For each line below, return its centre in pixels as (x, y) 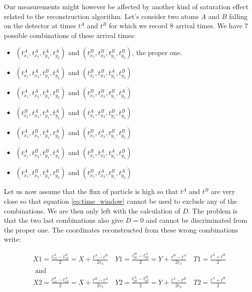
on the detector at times (40, 26)
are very (223, 191)
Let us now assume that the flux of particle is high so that (91, 191)
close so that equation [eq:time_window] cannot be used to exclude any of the (121, 201)
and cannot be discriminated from (197, 220)
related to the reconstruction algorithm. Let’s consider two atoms (101, 16)
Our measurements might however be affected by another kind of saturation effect (126, 6)
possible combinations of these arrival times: (70, 35)
